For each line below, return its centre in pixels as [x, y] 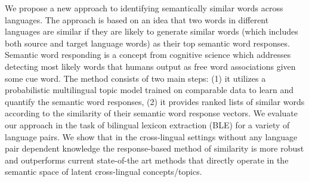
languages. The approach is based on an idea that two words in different [137, 19]
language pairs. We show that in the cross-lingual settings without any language [151, 136]
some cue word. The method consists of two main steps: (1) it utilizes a [135, 78]
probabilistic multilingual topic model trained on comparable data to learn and [149, 90]
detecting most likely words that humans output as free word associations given [150, 66]
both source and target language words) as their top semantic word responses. [147, 43]
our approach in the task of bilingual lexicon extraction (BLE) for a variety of [147, 124]
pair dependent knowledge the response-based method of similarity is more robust [154, 148]
